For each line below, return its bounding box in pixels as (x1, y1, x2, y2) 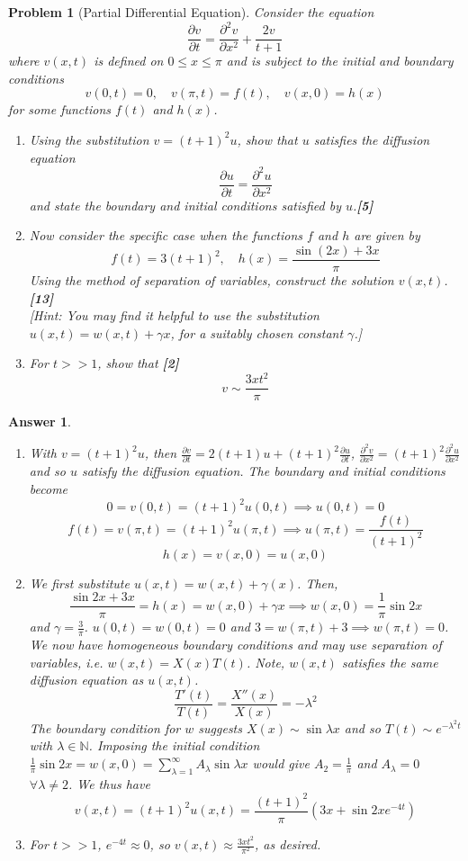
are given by (354, 226, 420, 245)
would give (252, 754, 310, 773)
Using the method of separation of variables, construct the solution (29, 270, 394, 289)
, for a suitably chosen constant (170, 323, 344, 342)
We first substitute (29, 573, 130, 592)
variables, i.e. (29, 652, 103, 671)
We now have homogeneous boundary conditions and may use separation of (29, 635, 442, 654)
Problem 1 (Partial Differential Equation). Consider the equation (8, 3, 374, 21)
